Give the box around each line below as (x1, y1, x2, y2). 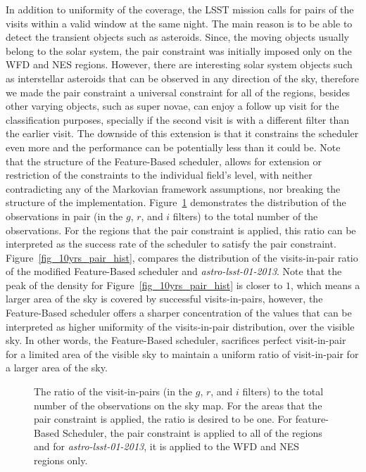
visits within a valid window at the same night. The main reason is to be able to (6, 15, 353, 30)
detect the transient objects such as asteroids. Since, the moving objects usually (6, 30, 349, 44)
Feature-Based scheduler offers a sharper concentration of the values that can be (6, 305, 352, 320)
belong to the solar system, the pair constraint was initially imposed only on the (6, 43, 352, 58)
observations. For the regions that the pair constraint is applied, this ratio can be (6, 222, 356, 237)
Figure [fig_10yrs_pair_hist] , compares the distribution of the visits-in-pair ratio (6, 250, 358, 264)
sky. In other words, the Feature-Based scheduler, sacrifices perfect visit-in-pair (6, 333, 346, 347)
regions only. (34, 453, 88, 467)
